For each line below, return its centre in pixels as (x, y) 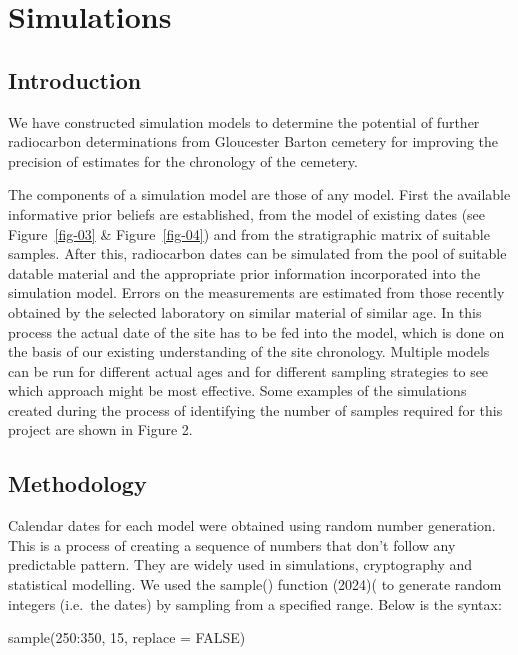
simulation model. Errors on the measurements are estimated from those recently (256, 292)
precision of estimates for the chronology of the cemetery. (183, 160)
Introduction (75, 79)
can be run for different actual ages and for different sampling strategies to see (248, 370)
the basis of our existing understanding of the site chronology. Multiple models (249, 351)
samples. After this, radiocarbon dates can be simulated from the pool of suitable (257, 253)
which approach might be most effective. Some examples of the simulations (237, 390)
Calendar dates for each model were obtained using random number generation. (252, 525)
